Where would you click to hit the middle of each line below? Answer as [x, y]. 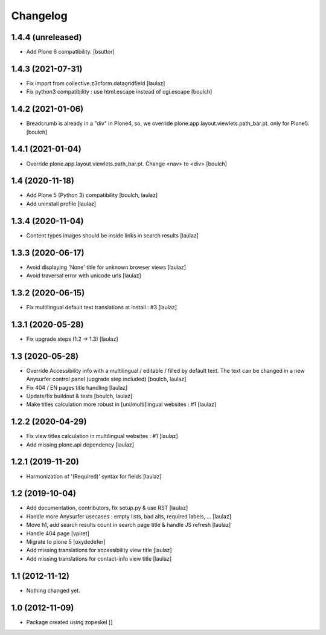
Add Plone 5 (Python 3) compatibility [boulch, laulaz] [92, 195]
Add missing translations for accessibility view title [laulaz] [99, 550]
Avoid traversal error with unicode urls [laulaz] [84, 276]
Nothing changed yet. [53, 590]
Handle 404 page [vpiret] [58, 533]
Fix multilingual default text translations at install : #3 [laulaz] [102, 307]
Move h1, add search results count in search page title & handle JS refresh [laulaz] [129, 525]
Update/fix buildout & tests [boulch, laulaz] [79, 396]
